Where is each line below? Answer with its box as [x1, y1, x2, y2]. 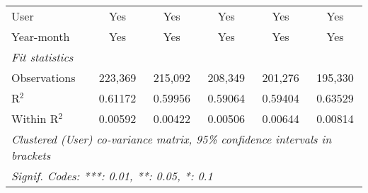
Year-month [11, 28, 70, 45]
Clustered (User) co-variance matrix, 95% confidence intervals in [11, 131, 332, 147]
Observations [11, 69, 76, 86]
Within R [11, 110, 59, 127]
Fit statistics [11, 49, 74, 65]
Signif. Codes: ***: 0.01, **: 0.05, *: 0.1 [11, 168, 213, 184]
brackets [11, 147, 51, 163]
